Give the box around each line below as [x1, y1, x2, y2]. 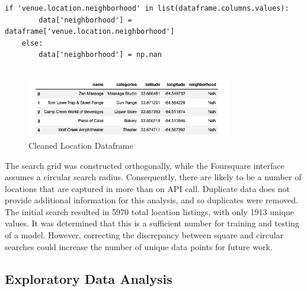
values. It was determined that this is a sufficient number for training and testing [5, 217, 299, 229]
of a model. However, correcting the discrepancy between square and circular [5, 229, 284, 241]
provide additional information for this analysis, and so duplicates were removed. [5, 194, 298, 206]
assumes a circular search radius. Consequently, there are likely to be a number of [5, 171, 302, 183]
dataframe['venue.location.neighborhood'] [5, 27, 175, 36]
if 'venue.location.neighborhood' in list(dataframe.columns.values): [5, 4, 289, 12]
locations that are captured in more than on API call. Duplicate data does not [5, 182, 290, 194]
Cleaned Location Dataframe [28, 139, 133, 151]
